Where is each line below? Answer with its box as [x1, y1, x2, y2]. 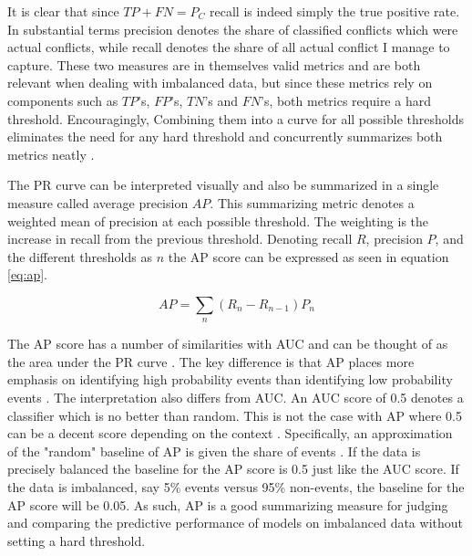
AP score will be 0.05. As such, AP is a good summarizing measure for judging [7, 495, 448, 514]
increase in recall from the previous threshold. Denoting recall [7, 229, 353, 248]
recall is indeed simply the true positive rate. [210, 2, 460, 20]
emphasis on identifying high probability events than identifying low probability [7, 370, 453, 389]
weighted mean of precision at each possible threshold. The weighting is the [7, 211, 429, 230]
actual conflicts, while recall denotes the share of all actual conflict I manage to [7, 37, 450, 57]
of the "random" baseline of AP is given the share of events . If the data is [7, 441, 421, 460]
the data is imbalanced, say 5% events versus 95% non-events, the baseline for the [7, 477, 465, 497]
